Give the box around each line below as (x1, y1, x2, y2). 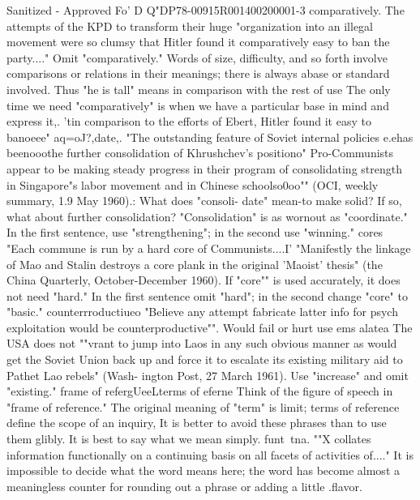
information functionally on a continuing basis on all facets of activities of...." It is (6, 446, 414, 463)
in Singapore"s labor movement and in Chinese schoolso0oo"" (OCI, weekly (6, 176, 379, 193)
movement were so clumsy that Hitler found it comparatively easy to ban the (6, 33, 390, 50)
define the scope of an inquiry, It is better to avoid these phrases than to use (6, 414, 387, 431)
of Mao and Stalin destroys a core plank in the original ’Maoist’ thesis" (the (6, 255, 383, 272)
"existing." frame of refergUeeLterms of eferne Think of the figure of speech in (6, 382, 393, 400)
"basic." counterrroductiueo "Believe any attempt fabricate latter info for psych (6, 303, 398, 320)
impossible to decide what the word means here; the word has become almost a (6, 462, 400, 479)
